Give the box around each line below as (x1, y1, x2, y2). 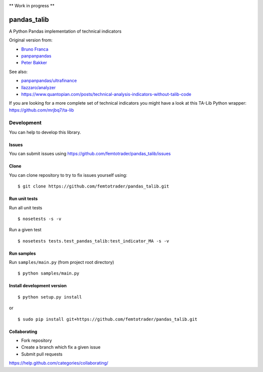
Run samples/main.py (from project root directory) (9, 260, 114, 265)
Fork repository (21, 337, 52, 343)
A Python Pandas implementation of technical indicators (9, 28, 122, 34)
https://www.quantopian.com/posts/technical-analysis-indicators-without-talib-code (21, 92, 192, 97)
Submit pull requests (21, 351, 63, 357)
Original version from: (9, 37, 53, 43)
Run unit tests (9, 196, 38, 202)
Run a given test (9, 227, 41, 233)
